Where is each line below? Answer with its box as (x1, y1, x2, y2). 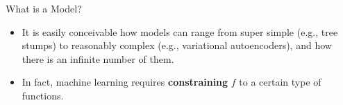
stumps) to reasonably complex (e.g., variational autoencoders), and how (22, 38, 332, 52)
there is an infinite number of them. (22, 51, 174, 66)
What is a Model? (6, 1, 82, 15)
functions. (22, 88, 64, 102)
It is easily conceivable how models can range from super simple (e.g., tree (22, 24, 338, 39)
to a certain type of (239, 75, 321, 89)
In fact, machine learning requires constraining (22, 75, 228, 89)
